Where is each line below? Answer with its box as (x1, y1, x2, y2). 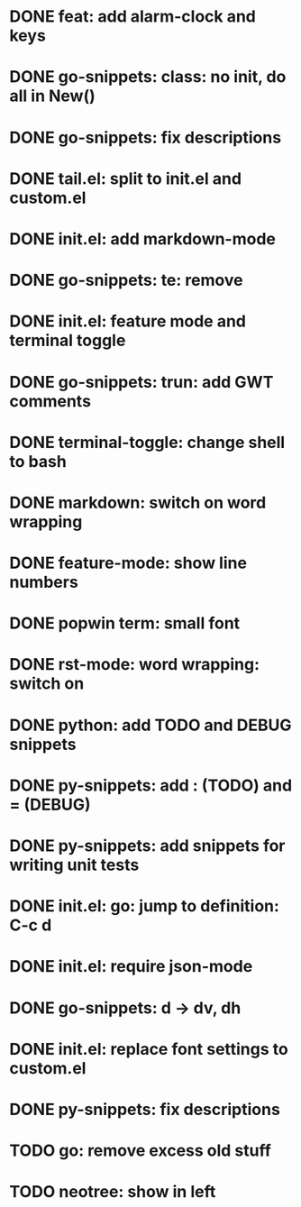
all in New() (9, 86, 96, 106)
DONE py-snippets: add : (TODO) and (9, 775, 293, 795)
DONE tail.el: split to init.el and (9, 169, 242, 188)
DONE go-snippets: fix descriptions (9, 127, 282, 148)
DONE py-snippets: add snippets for (9, 836, 286, 855)
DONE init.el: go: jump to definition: (9, 896, 279, 917)
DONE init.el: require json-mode (9, 956, 253, 977)
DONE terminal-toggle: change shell (9, 432, 286, 453)
